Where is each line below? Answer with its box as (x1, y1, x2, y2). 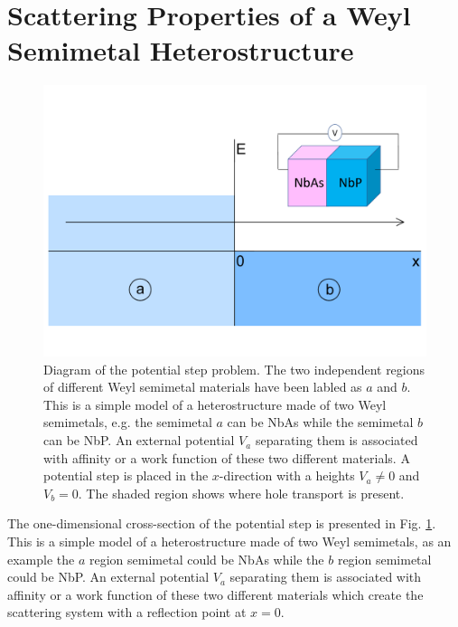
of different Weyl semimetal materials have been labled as (43, 377, 362, 396)
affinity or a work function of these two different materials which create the (7, 584, 424, 603)
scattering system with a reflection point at (7, 603, 247, 622)
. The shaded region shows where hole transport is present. (78, 483, 405, 502)
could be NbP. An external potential (7, 567, 210, 586)
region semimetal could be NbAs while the (89, 549, 324, 568)
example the (7, 549, 75, 568)
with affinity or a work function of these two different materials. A (43, 448, 410, 467)
